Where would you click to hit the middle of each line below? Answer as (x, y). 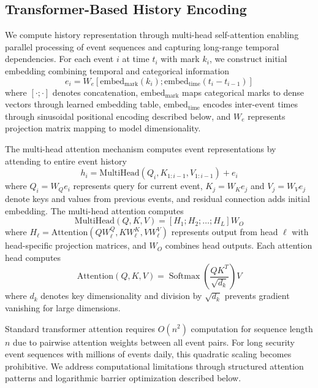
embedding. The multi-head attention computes (94, 210)
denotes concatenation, (95, 92)
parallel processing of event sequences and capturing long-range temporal (142, 46)
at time (136, 59)
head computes (33, 257)
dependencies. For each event (59, 59)
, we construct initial (248, 59)
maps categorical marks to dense (243, 92)
